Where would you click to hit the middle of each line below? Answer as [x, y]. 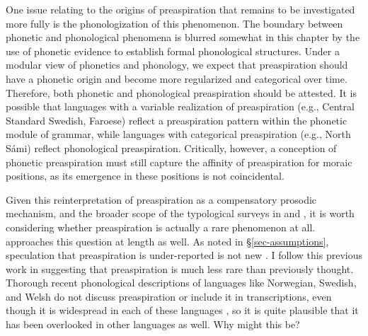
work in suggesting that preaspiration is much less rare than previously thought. [180, 268]
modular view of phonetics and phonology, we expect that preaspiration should [177, 65]
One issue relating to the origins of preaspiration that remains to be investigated [180, 9]
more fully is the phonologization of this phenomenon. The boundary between [174, 23]
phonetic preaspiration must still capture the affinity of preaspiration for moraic [179, 162]
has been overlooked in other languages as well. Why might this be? [153, 324]
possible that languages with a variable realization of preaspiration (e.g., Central [180, 106]
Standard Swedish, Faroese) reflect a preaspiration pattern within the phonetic [177, 120]
